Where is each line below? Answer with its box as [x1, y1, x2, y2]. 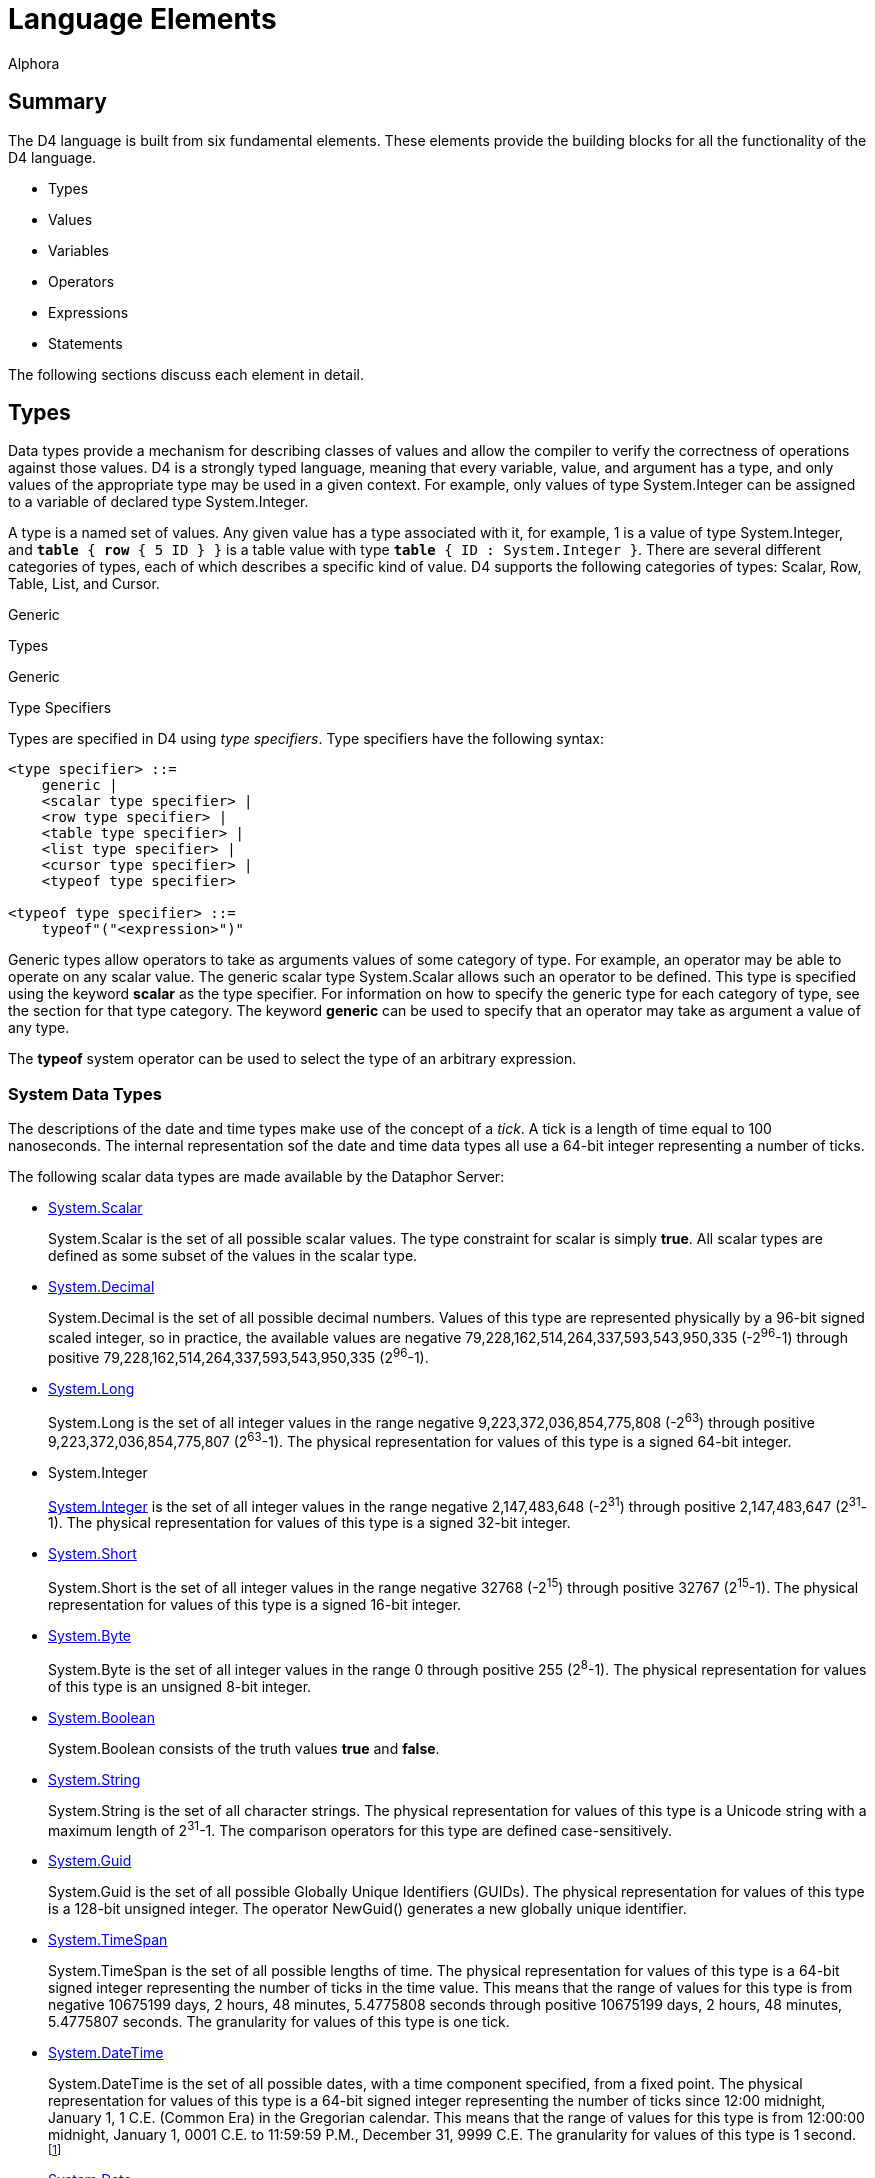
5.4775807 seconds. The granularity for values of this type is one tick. [48, 2013, 510, 2031]
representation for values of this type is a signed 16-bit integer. [48, 1596, 462, 1614]
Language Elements [8, 2, 277, 36]
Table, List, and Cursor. [8, 575, 160, 593]
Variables [48, 241, 109, 259]
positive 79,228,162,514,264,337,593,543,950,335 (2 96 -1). [48, 1345, 429, 1366]
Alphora [8, 54, 60, 72]
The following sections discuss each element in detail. [8, 365, 364, 383]
